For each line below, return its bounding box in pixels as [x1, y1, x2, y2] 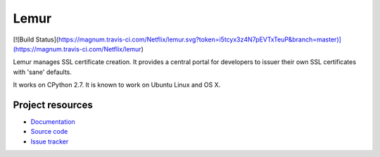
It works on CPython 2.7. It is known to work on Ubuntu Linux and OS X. [13, 81, 221, 89]
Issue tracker [30, 137, 69, 146]
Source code [30, 127, 68, 136]
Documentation [30, 118, 75, 126]
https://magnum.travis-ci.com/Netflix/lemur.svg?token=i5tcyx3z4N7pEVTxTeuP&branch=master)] [58, 35, 341, 44]
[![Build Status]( [13, 35, 59, 44]
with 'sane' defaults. [13, 68, 72, 76]
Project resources [13, 99, 93, 111]
